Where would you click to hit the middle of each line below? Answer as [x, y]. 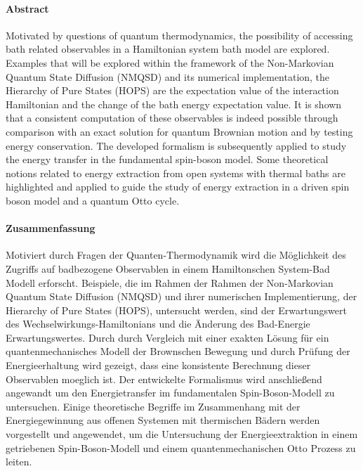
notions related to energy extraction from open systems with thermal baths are [176, 173]
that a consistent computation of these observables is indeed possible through [172, 118]
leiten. [19, 462]
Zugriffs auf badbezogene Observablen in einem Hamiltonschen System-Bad [168, 268]
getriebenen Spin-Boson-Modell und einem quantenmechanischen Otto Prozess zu [181, 447]
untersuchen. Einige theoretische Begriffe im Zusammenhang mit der [153, 406]
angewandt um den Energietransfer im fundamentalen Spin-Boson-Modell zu [170, 393]
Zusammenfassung [51, 228]
